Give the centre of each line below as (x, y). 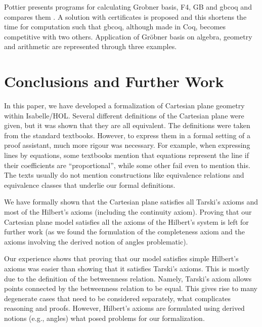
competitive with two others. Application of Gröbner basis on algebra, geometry (128, 36)
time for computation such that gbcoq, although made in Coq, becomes (115, 27)
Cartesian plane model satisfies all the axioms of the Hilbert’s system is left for (126, 221)
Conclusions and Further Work (114, 81)
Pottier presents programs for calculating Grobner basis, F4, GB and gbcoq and (128, 7)
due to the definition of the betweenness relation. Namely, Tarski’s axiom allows (128, 278)
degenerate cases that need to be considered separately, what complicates (118, 298)
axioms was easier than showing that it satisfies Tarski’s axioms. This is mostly (127, 268)
